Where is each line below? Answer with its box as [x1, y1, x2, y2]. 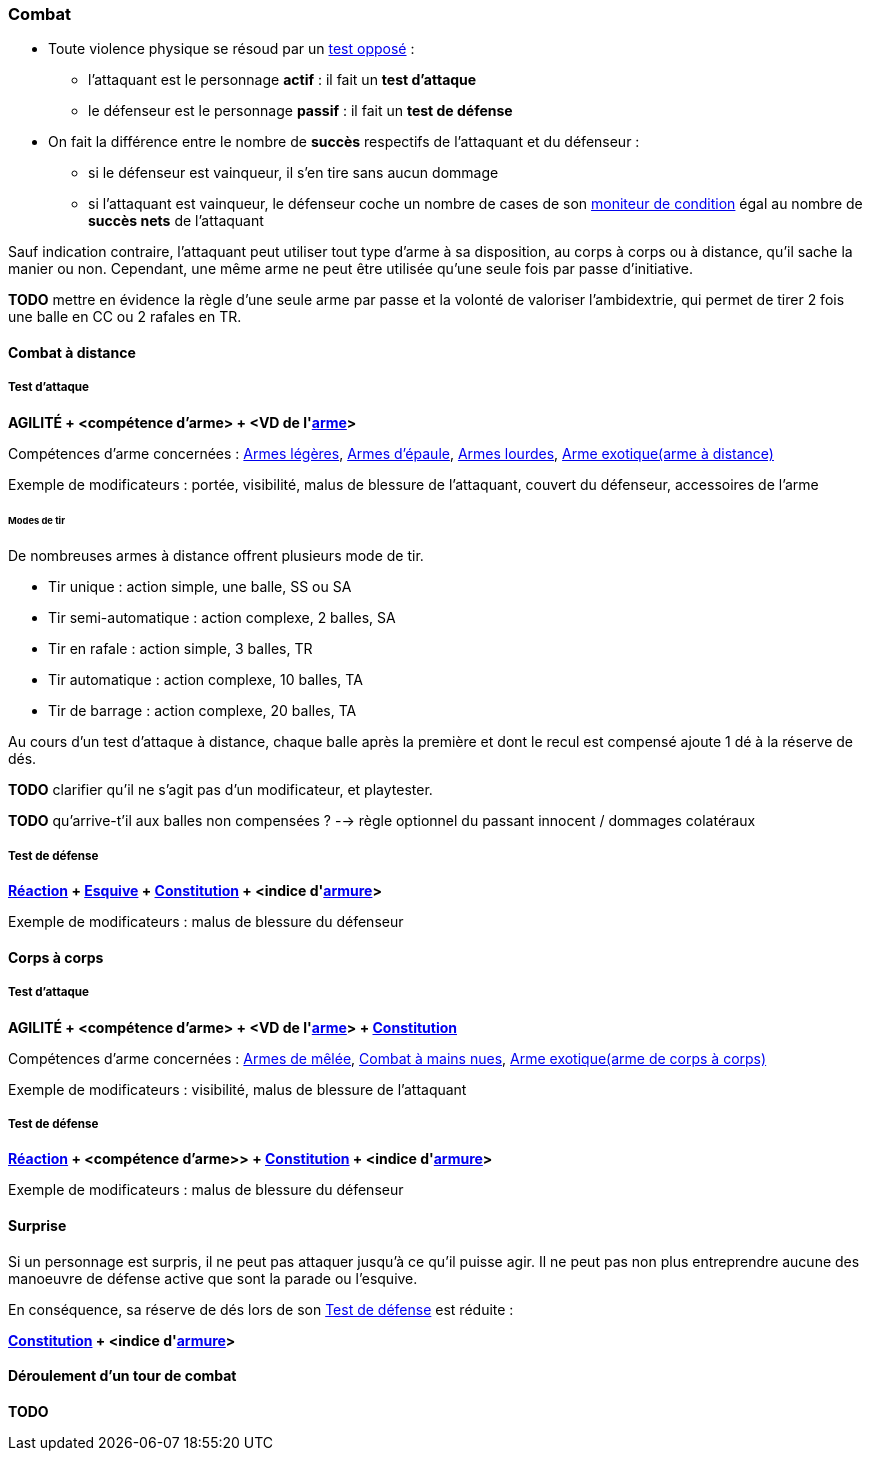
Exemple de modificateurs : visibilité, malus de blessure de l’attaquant [8, 1080, 467, 1098]
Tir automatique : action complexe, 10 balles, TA [48, 671, 363, 689]
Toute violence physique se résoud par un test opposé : [48, 40, 415, 58]
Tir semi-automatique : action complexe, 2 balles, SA [48, 609, 396, 627]
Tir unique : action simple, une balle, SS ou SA [48, 578, 352, 596]
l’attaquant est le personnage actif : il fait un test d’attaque [88, 71, 477, 89]
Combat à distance [8, 343, 136, 361]
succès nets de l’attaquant [88, 212, 264, 230]
